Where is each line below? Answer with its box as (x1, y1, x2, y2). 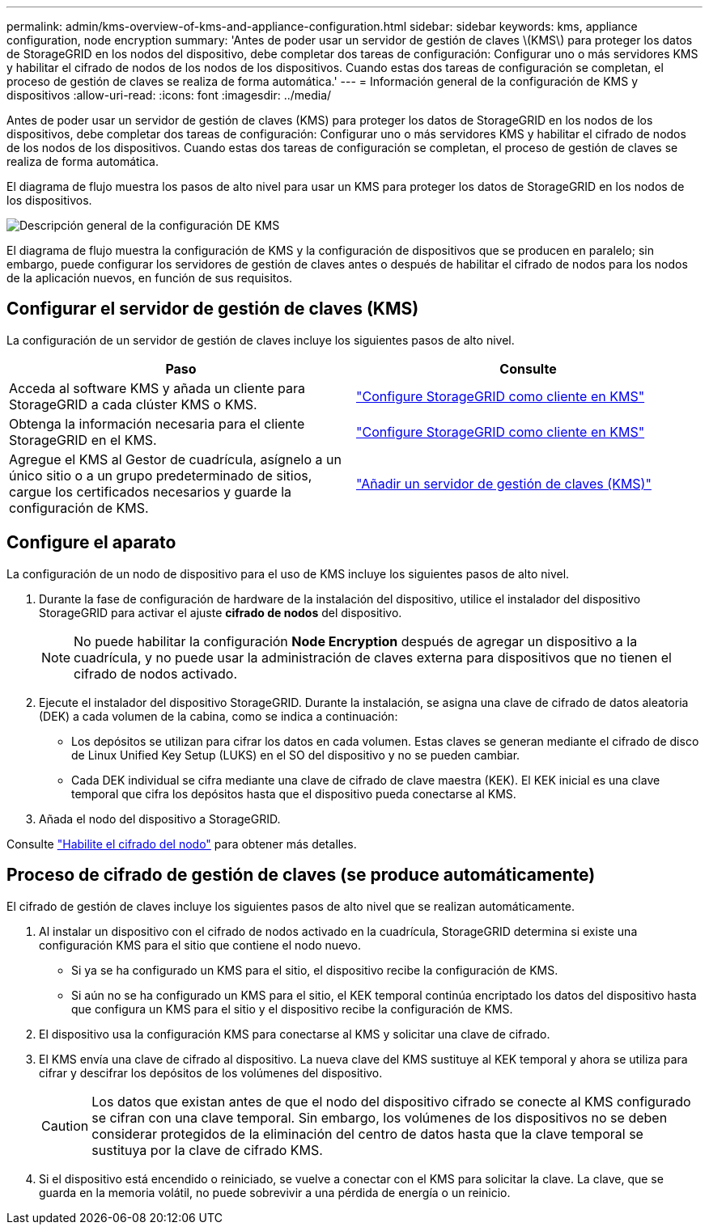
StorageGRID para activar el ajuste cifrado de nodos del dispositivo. (39, 605, 402, 620)
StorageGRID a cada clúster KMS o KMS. (9, 396, 257, 412)
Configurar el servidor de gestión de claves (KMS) (6, 298, 419, 319)
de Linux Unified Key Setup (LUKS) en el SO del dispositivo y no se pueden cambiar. (71, 747, 520, 762)
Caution (41, 1117, 89, 1134)
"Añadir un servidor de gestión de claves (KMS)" (356, 475, 652, 492)
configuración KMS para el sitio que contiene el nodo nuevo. (39, 937, 362, 952)
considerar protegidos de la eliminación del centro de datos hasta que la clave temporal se (91, 1125, 643, 1142)
